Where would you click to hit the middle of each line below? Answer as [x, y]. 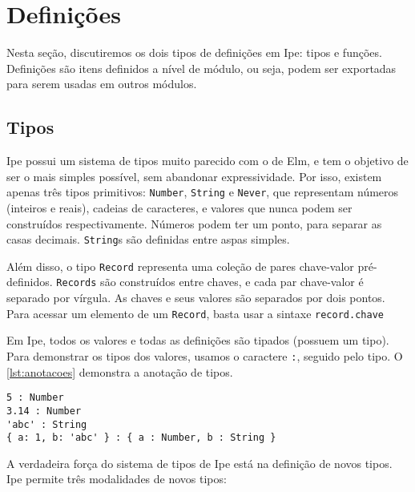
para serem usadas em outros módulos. [102, 84]
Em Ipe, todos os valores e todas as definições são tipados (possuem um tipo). [198, 340]
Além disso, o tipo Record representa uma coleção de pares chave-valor [180, 266]
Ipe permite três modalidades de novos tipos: [117, 479]
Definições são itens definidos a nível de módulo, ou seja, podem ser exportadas [201, 68]
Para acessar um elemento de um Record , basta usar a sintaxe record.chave [195, 313]
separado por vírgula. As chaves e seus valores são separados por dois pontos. [196, 298]
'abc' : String [47, 424]
